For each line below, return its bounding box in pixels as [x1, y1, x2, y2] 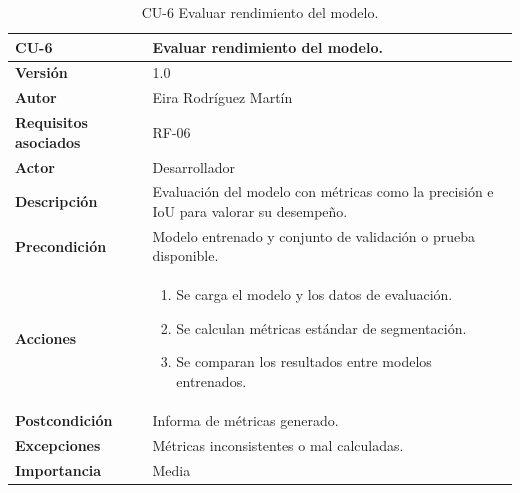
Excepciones [15, 434, 101, 455]
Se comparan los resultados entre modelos [176, 351, 432, 372]
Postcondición [15, 409, 113, 430]
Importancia [15, 459, 102, 480]
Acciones [15, 327, 77, 348]
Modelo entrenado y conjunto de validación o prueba [152, 225, 476, 246]
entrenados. [176, 371, 247, 392]
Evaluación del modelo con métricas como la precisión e [152, 181, 494, 202]
